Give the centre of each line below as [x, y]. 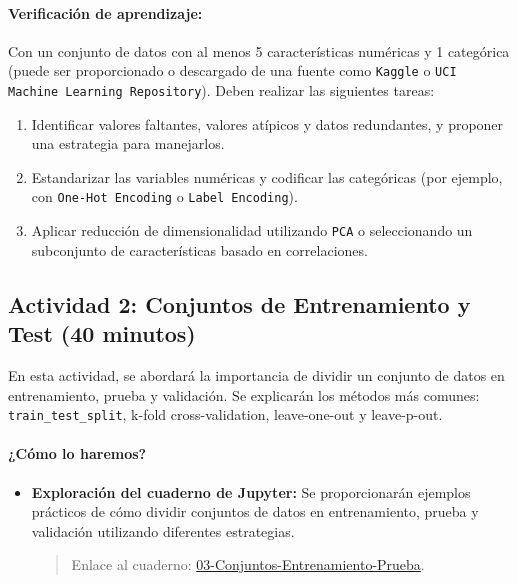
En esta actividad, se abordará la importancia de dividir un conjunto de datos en [256, 374]
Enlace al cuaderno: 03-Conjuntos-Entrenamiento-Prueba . [248, 564]
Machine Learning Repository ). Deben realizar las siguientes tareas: [221, 90]
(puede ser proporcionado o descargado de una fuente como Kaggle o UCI [232, 70]
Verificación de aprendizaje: [105, 12]
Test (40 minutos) [102, 333]
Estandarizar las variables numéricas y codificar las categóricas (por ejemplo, [267, 176]
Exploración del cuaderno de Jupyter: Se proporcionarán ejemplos [251, 491]
